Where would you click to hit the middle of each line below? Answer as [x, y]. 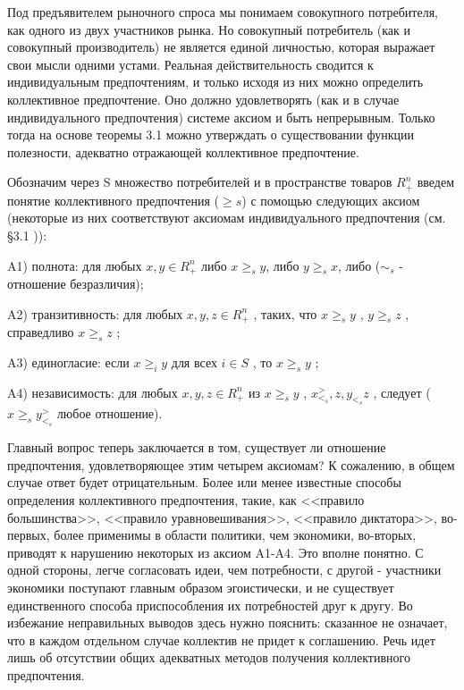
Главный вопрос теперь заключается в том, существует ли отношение [197, 447]
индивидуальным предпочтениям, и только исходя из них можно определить [215, 82]
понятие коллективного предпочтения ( [114, 200]
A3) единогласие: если [68, 362]
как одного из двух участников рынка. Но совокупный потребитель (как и [209, 29]
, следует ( [402, 392]
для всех [194, 362]
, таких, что [285, 313]
